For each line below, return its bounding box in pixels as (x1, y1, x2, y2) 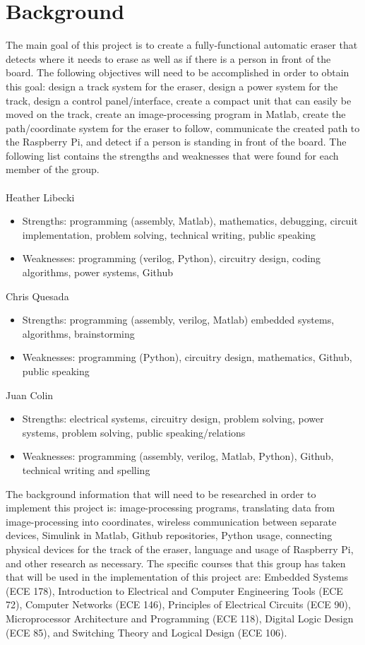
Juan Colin (6, 387, 54, 402)
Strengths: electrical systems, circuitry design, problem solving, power (22, 411, 324, 426)
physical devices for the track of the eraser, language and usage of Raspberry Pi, (6, 541, 354, 556)
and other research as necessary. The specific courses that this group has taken (6, 555, 346, 570)
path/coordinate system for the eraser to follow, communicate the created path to (6, 120, 360, 135)
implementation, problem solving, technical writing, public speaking (22, 227, 316, 242)
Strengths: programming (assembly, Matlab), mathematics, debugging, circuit (22, 213, 358, 228)
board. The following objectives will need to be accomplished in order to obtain (6, 65, 349, 80)
